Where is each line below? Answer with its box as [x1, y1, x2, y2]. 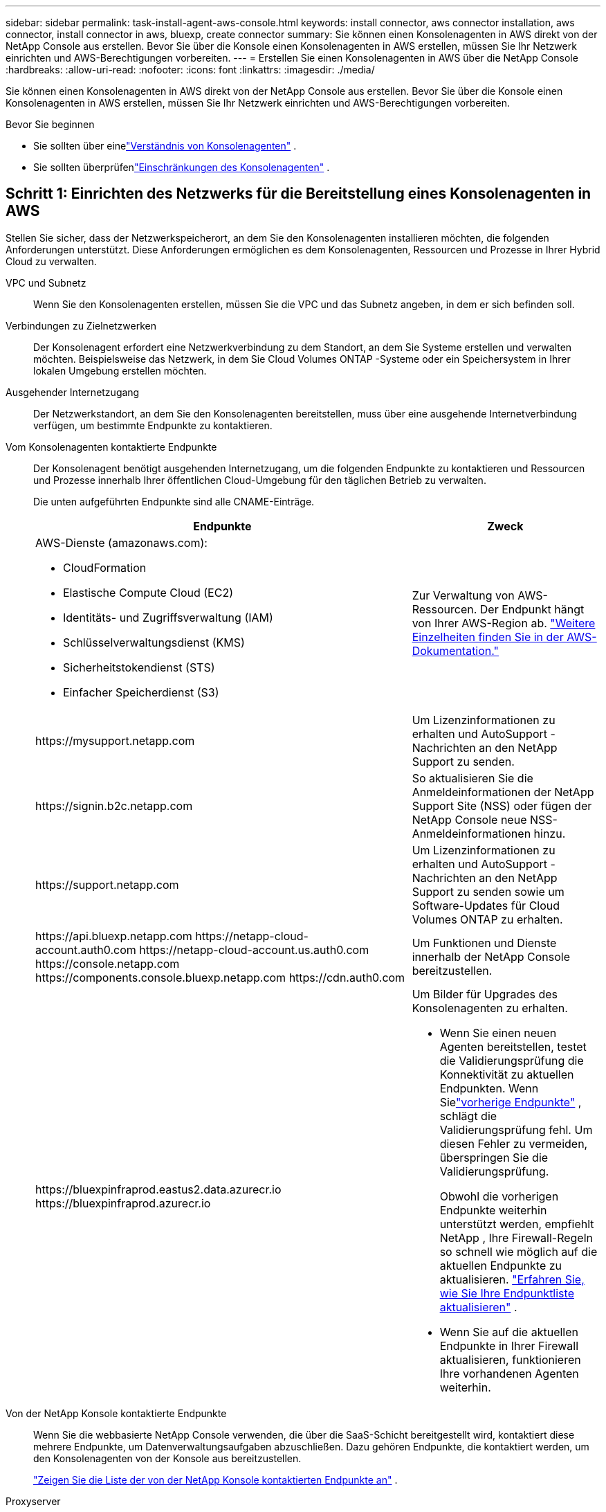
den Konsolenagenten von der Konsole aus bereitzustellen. [33, 1452, 302, 1464]
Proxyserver [6, 1495, 61, 1507]
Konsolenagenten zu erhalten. [412, 1000, 568, 1015]
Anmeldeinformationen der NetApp [412, 784, 594, 799]
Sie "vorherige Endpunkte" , [439, 1095, 582, 1109]
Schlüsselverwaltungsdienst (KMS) [63, 635, 245, 649]
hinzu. [533, 826, 566, 840]
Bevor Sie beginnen [6, 118, 95, 130]
